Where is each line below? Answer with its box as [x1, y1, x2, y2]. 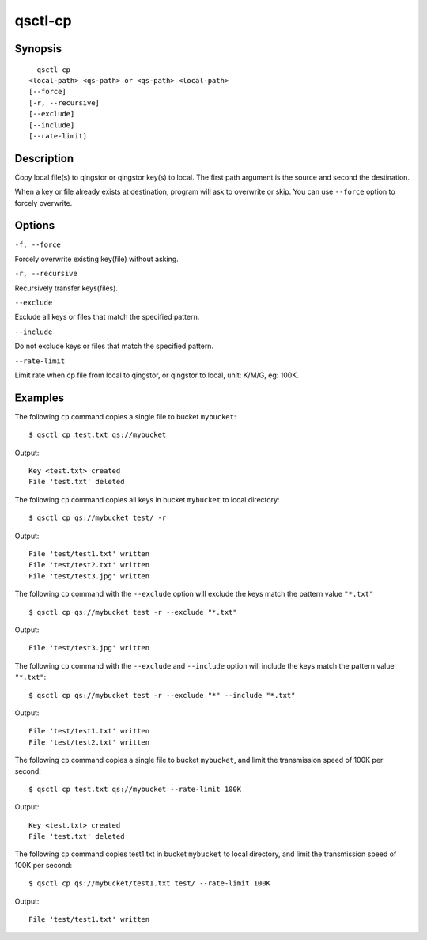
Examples [14, 391, 65, 404]
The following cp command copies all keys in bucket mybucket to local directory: [14, 495, 280, 504]
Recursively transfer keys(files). [14, 283, 119, 293]
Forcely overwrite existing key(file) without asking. [14, 254, 179, 263]
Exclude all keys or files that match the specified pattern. [14, 313, 200, 322]
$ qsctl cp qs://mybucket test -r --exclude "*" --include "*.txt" [28, 691, 296, 699]
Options [14, 218, 55, 233]
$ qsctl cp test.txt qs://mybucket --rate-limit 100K [28, 784, 241, 794]
